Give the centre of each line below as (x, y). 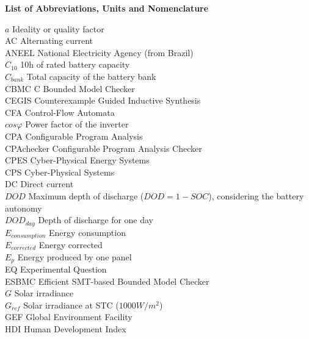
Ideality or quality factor (58, 28)
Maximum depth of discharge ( (86, 195)
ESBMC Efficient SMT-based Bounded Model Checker (107, 281)
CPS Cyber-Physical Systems (60, 172)
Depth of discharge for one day (96, 220)
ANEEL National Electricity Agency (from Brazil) (99, 52)
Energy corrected (71, 244)
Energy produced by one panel (75, 256)
